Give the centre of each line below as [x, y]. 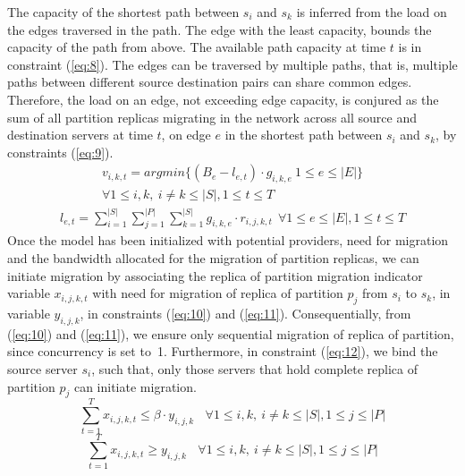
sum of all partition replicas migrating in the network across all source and [212, 117]
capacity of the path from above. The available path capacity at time [197, 47]
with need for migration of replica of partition [218, 293]
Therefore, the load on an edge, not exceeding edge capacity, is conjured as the [223, 99]
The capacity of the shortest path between [123, 12]
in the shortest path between [304, 135]
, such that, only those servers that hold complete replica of [255, 369]
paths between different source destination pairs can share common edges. [210, 82]
